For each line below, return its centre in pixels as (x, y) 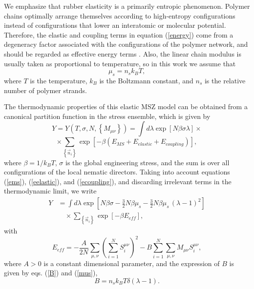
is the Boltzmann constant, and (146, 80)
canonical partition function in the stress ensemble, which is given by (107, 116)
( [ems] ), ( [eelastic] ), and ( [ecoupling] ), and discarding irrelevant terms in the (118, 181)
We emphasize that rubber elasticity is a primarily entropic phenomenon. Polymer (127, 6)
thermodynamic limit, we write (50, 191)
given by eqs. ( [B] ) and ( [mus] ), (51, 273)
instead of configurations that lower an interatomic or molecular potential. (115, 25)
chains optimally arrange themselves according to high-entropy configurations (120, 15)
